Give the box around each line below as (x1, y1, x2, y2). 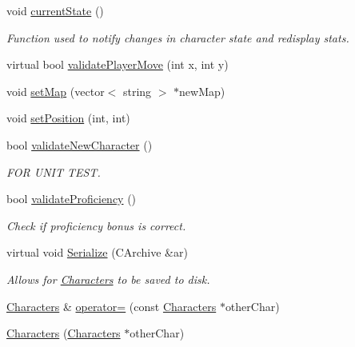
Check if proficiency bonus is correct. (6, 217, 186, 233)
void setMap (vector (6, 82, 105, 99)
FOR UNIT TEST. (6, 163, 101, 180)
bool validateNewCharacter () (6, 136, 153, 153)
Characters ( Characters (6, 325, 121, 341)
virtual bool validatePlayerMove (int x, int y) (6, 56, 229, 73)
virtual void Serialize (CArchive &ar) (6, 244, 188, 261)
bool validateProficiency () (6, 190, 137, 207)
